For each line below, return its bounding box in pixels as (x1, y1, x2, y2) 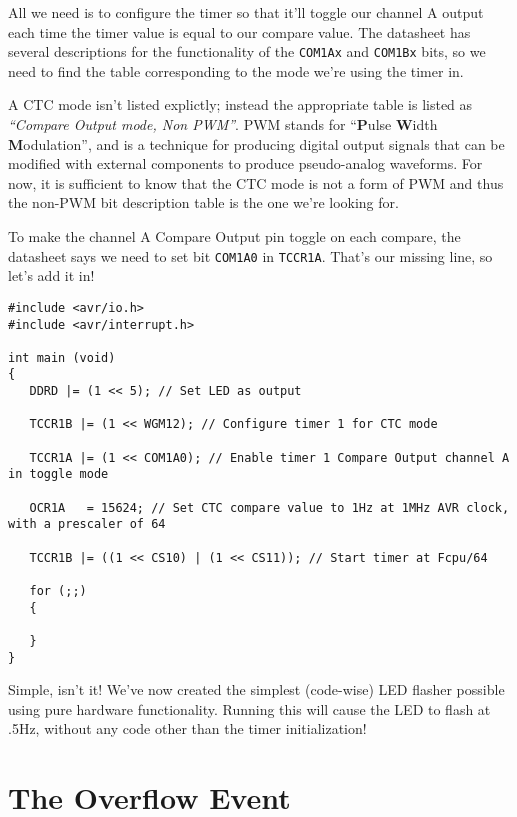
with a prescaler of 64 (8, 517, 166, 532)
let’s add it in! (8, 265, 95, 286)
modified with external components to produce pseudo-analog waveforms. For (8, 153, 483, 174)
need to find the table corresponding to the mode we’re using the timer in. (8, 60, 464, 81)
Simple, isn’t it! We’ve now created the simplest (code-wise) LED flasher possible (8, 679, 505, 700)
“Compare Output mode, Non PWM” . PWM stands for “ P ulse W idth (8, 114, 438, 135)
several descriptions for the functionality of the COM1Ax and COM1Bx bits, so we (8, 41, 486, 62)
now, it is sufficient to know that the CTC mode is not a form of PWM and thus (8, 172, 504, 193)
